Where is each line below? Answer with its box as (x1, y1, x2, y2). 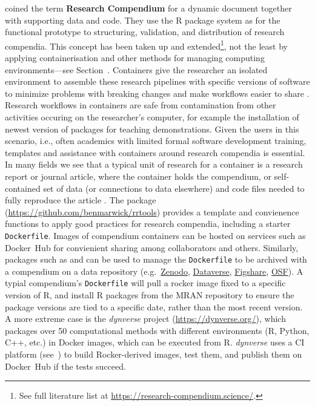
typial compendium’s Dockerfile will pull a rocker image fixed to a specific (5, 277, 286, 289)
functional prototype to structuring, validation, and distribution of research (5, 25, 285, 38)
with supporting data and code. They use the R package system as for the (5, 13, 280, 26)
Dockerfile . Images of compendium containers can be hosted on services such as (5, 229, 306, 241)
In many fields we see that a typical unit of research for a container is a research (5, 158, 303, 171)
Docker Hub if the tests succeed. (5, 359, 126, 372)
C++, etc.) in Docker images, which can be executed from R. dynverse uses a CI (5, 336, 305, 349)
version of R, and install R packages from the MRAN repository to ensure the (5, 289, 294, 301)
